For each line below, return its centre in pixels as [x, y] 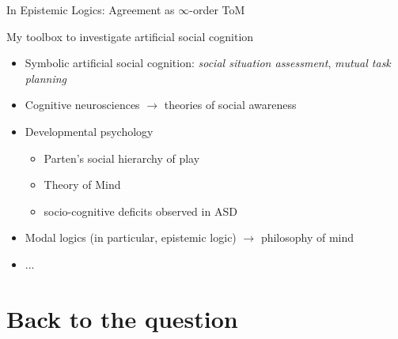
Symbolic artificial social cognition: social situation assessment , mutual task [208, 63]
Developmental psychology [89, 131]
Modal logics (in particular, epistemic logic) [131, 237]
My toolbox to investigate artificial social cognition [130, 36]
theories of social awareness [230, 105]
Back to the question [122, 318]
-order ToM [217, 9]
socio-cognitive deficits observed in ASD [140, 211]
